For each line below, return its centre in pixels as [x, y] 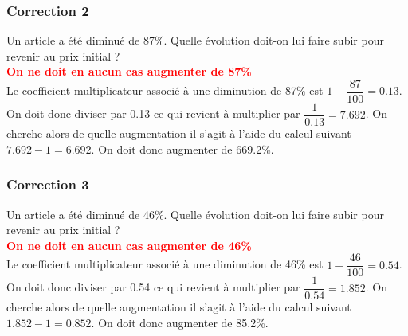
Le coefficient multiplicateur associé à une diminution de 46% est [165, 264]
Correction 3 [48, 184]
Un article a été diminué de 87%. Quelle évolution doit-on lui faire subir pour [195, 40]
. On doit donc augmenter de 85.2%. [180, 323]
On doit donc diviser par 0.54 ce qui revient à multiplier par [153, 287]
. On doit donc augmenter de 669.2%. [182, 148]
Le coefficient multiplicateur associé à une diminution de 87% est [165, 90]
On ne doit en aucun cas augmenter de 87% [129, 71]
